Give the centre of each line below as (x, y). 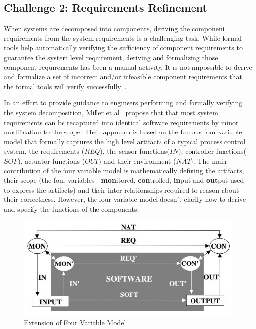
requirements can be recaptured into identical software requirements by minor (121, 122)
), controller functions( (212, 151)
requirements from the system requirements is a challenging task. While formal (123, 38)
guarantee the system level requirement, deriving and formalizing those (111, 57)
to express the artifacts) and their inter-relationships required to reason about (122, 189)
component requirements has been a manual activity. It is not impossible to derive (128, 67)
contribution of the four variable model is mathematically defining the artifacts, (124, 170)
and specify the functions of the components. (72, 209)
